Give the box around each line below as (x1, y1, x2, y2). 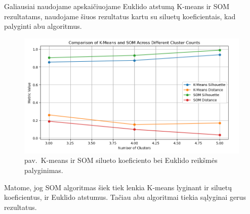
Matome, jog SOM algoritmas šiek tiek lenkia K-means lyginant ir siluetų (4, 182, 232, 192)
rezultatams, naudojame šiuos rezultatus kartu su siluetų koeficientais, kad (4, 11, 236, 21)
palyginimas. (24, 165, 63, 176)
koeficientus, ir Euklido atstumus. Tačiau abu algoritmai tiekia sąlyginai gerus (4, 192, 246, 202)
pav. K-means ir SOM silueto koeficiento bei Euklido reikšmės (24, 155, 218, 165)
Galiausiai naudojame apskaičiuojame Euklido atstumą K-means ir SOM (4, 1, 230, 11)
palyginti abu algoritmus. (4, 21, 82, 31)
